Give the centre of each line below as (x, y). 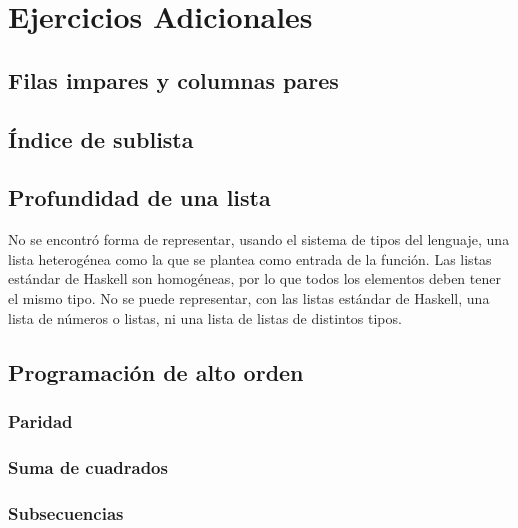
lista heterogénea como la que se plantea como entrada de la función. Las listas (250, 258)
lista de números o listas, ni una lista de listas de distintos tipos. (205, 317)
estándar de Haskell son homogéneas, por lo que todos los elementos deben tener (254, 278)
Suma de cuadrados (88, 466)
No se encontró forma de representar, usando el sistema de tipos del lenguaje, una (259, 239)
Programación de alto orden (156, 371)
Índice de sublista (101, 138)
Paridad (40, 420)
